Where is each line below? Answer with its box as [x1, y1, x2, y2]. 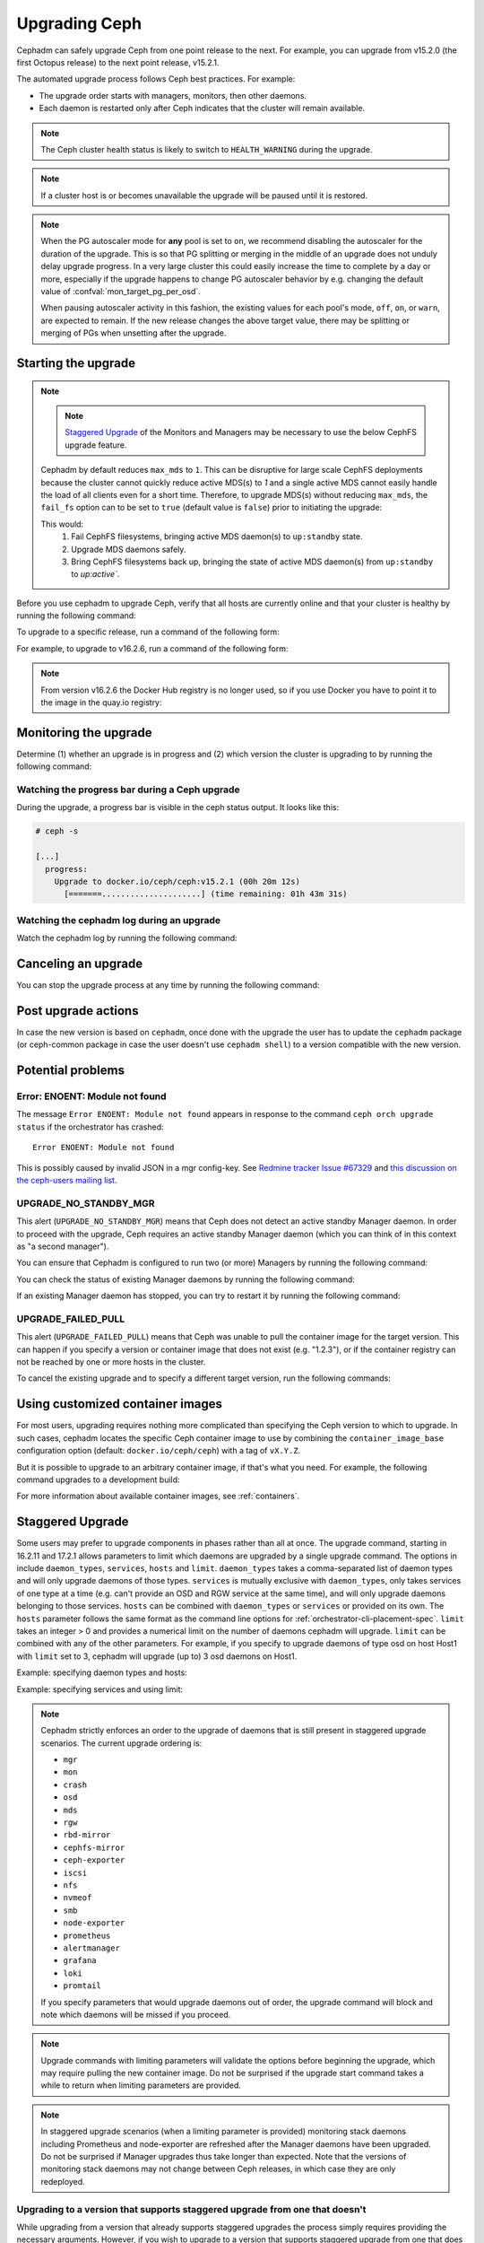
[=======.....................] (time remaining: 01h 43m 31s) [64, 889, 348, 899]
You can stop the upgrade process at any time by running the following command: [16, 980, 320, 991]
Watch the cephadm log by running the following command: [16, 933, 238, 944]
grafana [63, 1956, 98, 1966]
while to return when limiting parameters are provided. [40, 2080, 242, 2090]
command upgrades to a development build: [16, 1474, 180, 1485]
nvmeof [63, 1893, 92, 1903]
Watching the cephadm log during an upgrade [16, 913, 221, 926]
